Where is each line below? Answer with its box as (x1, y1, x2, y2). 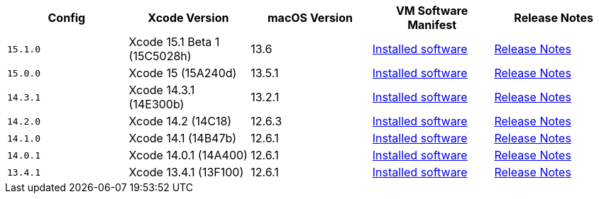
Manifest (407, 18, 457, 32)
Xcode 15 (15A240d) (128, 66, 237, 80)
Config (48, 11, 86, 25)
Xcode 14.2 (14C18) (128, 114, 232, 128)
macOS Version (267, 11, 353, 25)
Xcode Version (148, 11, 229, 25)
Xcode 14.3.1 (128, 83, 195, 97)
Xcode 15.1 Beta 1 (128, 35, 220, 49)
